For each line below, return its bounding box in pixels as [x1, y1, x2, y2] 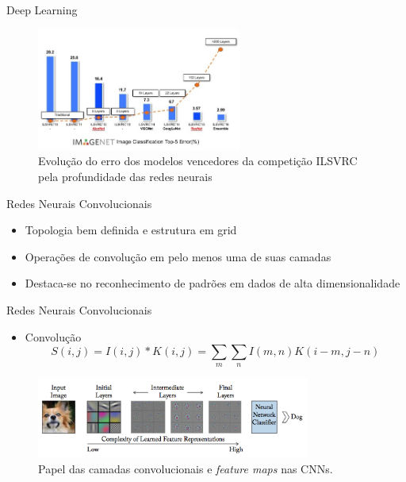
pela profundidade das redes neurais [38, 168, 213, 184]
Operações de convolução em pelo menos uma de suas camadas [25, 248, 331, 264]
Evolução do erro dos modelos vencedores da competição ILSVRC [38, 152, 358, 169]
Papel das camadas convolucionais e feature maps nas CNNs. [38, 461, 333, 477]
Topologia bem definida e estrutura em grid [25, 222, 237, 238]
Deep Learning [6, 2, 78, 17]
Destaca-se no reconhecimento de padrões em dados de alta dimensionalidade [25, 275, 400, 291]
